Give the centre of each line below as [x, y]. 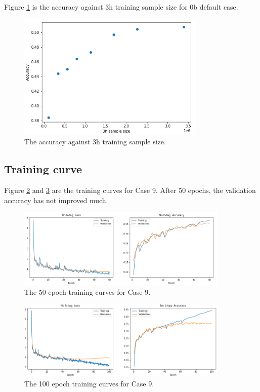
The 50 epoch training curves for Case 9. [88, 291]
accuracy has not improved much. [56, 200]
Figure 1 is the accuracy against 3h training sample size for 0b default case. [121, 7]
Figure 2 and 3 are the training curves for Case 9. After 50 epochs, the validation [130, 190]
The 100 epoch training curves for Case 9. [89, 383]
